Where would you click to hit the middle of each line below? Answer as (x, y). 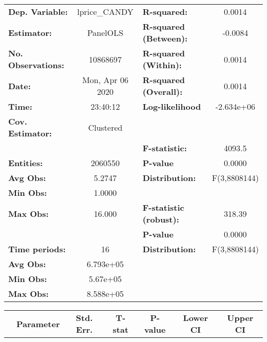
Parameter (38, 324)
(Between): (165, 38)
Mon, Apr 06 (105, 80)
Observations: (36, 65)
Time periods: (37, 249)
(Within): (162, 65)
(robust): (161, 219)
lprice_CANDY (105, 12)
